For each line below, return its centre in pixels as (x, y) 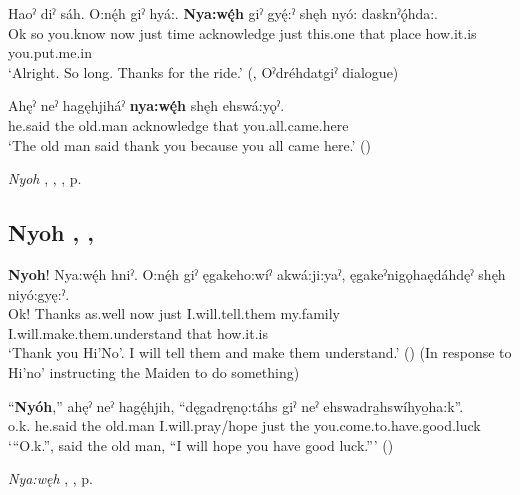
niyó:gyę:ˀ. (39, 293)
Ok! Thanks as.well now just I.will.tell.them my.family (174, 313)
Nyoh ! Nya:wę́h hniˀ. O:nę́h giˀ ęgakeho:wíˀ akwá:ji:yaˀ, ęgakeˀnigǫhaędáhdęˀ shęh (257, 273)
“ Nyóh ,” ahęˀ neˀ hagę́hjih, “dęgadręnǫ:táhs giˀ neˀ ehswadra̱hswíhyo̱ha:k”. (236, 405)
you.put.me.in (50, 52)
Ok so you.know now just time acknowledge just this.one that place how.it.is (242, 32)
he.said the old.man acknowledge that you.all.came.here (178, 124)
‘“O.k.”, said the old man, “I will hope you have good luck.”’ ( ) (201, 444)
